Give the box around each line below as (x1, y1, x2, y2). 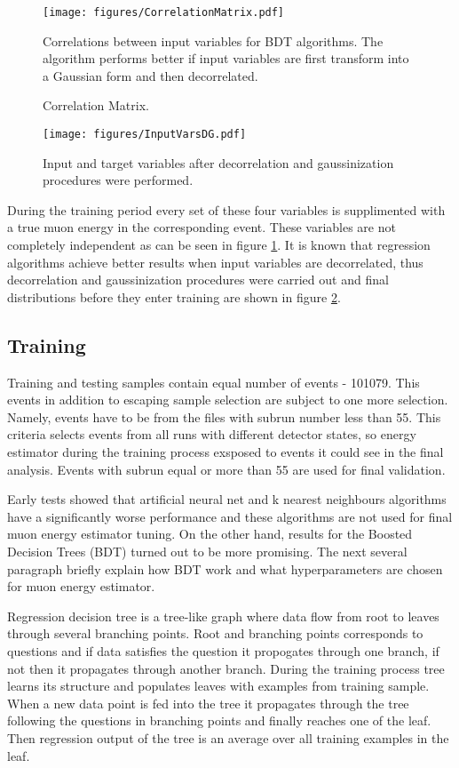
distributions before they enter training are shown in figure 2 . (7, 287, 341, 306)
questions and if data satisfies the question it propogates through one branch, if (7, 641, 439, 660)
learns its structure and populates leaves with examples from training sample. (7, 676, 430, 695)
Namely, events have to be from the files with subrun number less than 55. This (7, 407, 441, 426)
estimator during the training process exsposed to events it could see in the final (7, 443, 444, 461)
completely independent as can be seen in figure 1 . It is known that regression (7, 236, 431, 254)
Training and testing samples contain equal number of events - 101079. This (7, 372, 420, 391)
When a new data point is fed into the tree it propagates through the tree (7, 693, 409, 712)
